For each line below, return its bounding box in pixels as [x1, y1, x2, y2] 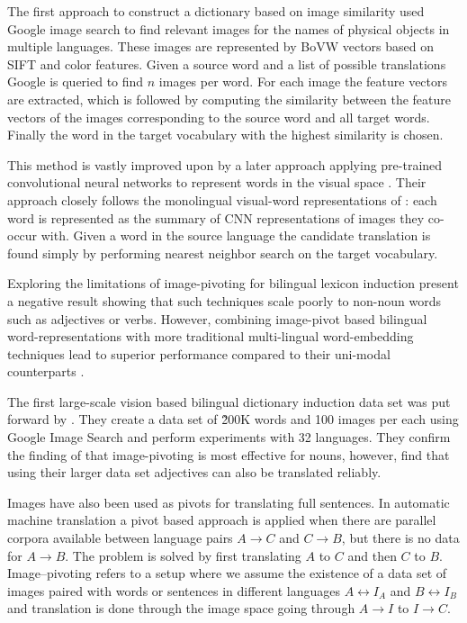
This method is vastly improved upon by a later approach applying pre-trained [7, 155, 443, 174]
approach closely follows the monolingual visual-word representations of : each [7, 190, 437, 209]
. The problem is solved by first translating [65, 546, 301, 564]
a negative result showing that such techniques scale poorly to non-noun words [7, 291, 442, 310]
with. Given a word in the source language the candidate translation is [40, 226, 431, 245]
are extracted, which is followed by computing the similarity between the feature [7, 89, 452, 108]
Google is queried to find [7, 72, 144, 91]
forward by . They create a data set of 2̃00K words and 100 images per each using [7, 410, 459, 429]
